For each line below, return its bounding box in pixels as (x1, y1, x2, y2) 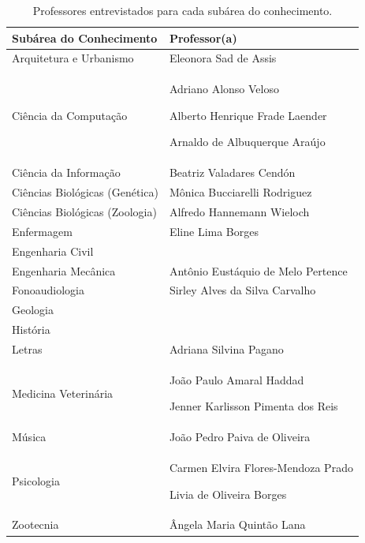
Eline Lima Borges (169, 223, 259, 239)
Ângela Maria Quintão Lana (169, 516, 306, 533)
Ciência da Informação (12, 164, 121, 181)
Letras (12, 340, 43, 357)
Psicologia (12, 472, 60, 489)
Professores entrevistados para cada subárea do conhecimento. (32, 2, 333, 18)
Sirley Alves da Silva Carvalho (169, 282, 316, 298)
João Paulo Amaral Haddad (169, 371, 304, 388)
